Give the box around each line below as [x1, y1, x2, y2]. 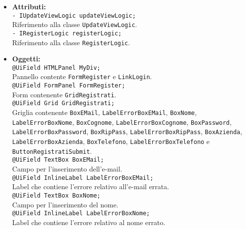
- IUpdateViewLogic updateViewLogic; [12, 12, 136, 19]
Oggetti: [12, 54, 40, 64]
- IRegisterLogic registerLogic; [12, 29, 122, 37]
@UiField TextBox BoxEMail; [12, 156, 104, 164]
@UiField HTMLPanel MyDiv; [12, 64, 101, 71]
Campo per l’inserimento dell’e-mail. [12, 164, 122, 174]
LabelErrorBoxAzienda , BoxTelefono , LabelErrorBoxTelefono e [12, 136, 210, 146]
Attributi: [12, 1, 46, 11]
